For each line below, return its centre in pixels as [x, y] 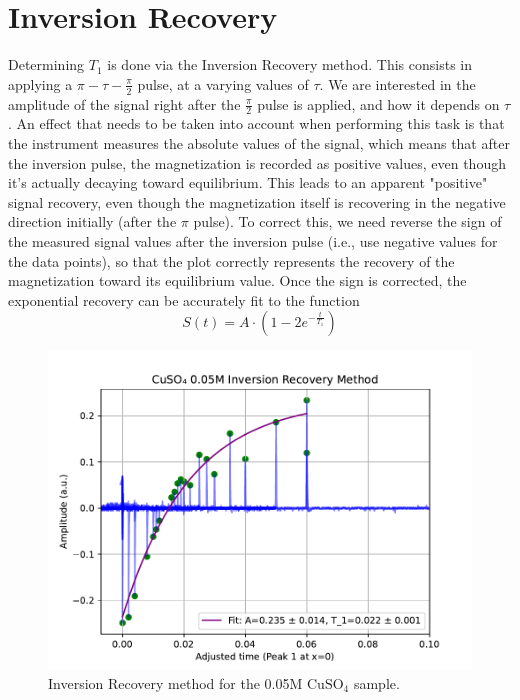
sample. [376, 682]
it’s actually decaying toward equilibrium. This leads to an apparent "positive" [248, 182]
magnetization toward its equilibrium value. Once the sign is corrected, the [237, 280]
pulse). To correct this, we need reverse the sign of [347, 221]
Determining [46, 64]
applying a [40, 83]
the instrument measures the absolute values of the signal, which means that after [259, 142]
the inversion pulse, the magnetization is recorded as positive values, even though [257, 162]
